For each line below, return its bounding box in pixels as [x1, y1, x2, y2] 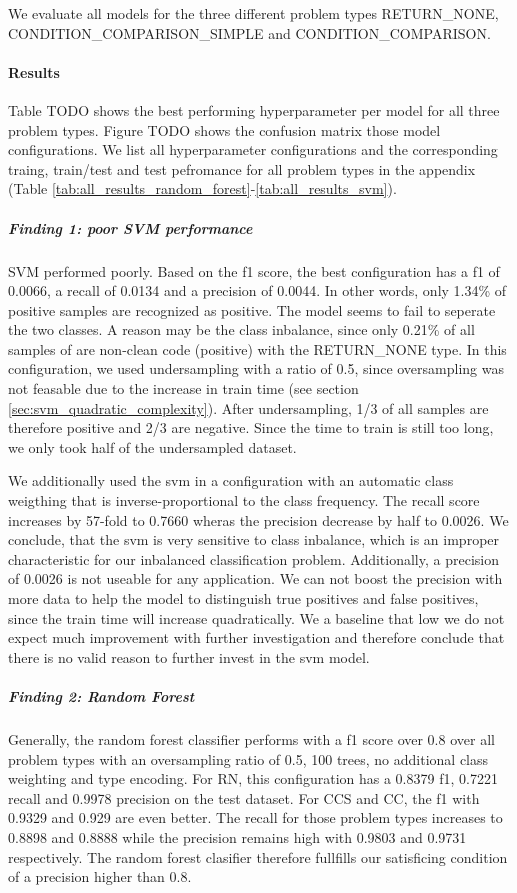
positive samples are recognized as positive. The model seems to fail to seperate [8, 299, 496, 320]
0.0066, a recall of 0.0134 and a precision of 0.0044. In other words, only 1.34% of [8, 280, 507, 301]
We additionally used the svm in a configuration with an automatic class [8, 470, 454, 491]
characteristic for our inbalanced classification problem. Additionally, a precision [8, 548, 499, 569]
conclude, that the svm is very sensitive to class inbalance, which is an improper [8, 529, 500, 550]
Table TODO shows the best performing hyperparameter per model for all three [8, 99, 500, 120]
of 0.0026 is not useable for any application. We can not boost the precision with [8, 568, 503, 589]
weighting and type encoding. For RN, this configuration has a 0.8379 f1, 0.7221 [8, 768, 498, 789]
